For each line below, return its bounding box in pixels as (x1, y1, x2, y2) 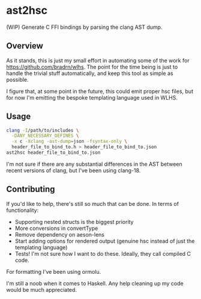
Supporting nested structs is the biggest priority (14, 218, 134, 225)
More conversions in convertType (14, 225, 98, 232)
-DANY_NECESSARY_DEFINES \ (11, 133, 79, 139)
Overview (6, 41, 44, 51)
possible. (6, 76, 29, 83)
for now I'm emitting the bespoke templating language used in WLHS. (6, 94, 178, 101)
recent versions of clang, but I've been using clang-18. (6, 166, 141, 174)
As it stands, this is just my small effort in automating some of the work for (6, 56, 190, 64)
